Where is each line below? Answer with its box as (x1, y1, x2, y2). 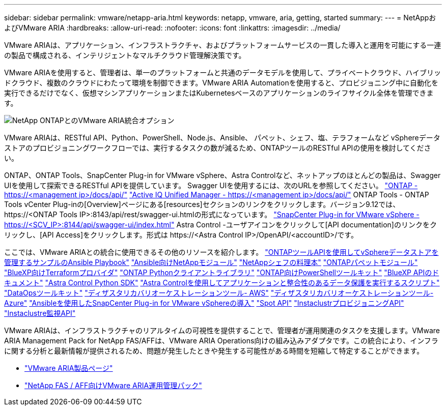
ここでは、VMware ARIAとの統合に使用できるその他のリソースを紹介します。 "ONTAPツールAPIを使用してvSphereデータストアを (4, 248, 439, 256)
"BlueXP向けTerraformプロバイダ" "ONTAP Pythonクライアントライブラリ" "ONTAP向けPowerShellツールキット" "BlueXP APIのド (4, 268, 439, 277)
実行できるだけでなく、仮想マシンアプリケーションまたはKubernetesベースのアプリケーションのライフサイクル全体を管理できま (4, 89, 434, 97)
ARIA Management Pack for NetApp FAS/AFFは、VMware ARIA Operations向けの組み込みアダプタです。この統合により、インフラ (4, 336, 438, 345)
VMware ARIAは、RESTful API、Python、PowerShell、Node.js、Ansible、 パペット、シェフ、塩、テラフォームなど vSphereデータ (4, 133, 440, 142)
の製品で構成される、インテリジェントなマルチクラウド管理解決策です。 (4, 51, 246, 60)
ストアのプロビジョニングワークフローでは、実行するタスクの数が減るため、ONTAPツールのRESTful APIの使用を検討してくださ (4, 143, 431, 152)
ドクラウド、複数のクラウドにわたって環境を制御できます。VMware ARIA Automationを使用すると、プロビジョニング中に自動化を (4, 78, 439, 87)
